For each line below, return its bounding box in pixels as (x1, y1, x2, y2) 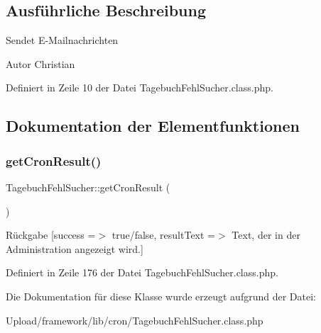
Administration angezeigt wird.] (6, 241, 143, 256)
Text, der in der (232, 227, 300, 242)
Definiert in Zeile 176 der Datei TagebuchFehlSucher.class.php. (6, 265, 278, 280)
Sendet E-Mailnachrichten (6, 33, 119, 47)
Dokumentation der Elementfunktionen (6, 115, 300, 137)
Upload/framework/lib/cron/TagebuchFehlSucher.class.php (6, 312, 263, 327)
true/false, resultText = (111, 227, 216, 242)
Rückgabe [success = (6, 227, 96, 242)
